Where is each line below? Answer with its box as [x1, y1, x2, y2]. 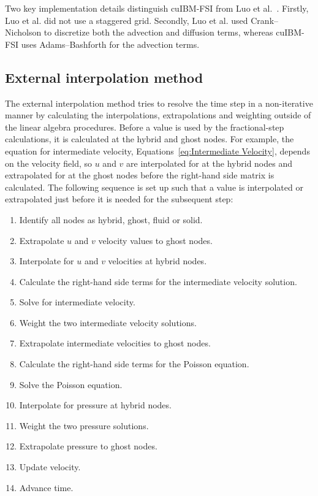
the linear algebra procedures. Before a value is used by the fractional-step [5, 120, 284, 133]
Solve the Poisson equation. [19, 378, 123, 391]
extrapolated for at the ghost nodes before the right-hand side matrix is [5, 169, 274, 181]
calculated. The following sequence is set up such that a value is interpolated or [5, 180, 303, 193]
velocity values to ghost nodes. [98, 234, 213, 246]
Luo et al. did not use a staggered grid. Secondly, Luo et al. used [5, 13, 248, 26]
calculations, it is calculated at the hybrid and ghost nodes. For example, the [5, 132, 294, 145]
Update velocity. [19, 460, 81, 473]
